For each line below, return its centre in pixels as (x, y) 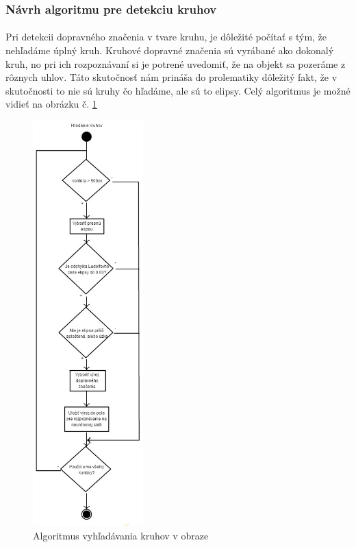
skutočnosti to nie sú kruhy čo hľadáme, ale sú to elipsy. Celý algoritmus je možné (178, 90)
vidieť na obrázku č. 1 (51, 104)
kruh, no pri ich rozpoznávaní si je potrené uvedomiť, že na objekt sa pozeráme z (176, 63)
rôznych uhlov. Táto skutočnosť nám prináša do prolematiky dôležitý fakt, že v (171, 77)
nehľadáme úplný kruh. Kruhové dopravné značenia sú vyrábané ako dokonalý (170, 50)
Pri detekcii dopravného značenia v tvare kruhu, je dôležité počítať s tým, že (166, 37)
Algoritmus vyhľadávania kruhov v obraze (121, 535)
